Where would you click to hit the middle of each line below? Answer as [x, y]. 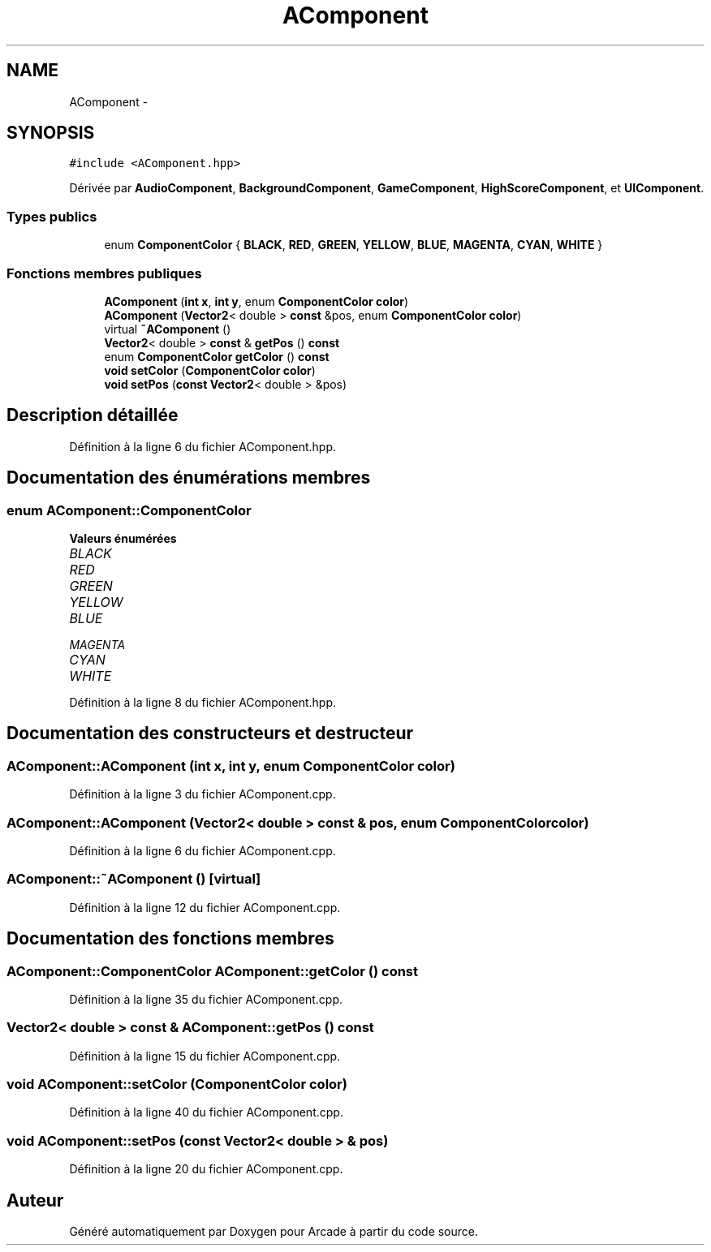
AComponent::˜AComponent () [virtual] [134, 879]
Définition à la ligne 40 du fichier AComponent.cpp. [206, 1112]
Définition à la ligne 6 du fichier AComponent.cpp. [203, 850]
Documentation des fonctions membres [170, 939]
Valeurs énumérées [123, 538]
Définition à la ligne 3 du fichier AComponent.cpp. [203, 794]
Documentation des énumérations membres [189, 478]
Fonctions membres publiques [104, 273]
